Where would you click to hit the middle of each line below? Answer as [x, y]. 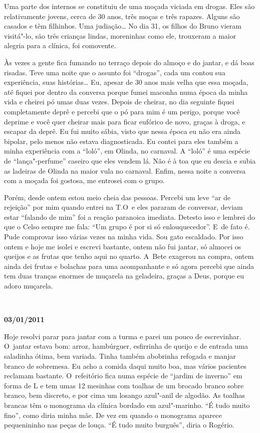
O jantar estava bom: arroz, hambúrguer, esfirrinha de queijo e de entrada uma [126, 346]
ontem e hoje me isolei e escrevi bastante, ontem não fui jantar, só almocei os [123, 246]
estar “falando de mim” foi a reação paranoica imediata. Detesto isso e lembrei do [129, 216]
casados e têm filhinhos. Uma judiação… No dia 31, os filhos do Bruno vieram [123, 26]
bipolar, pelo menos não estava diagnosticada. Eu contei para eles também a [121, 141]
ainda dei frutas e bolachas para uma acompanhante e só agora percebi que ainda [129, 266]
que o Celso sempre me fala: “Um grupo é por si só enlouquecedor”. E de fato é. [127, 227]
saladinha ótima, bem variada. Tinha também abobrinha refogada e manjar [120, 356]
